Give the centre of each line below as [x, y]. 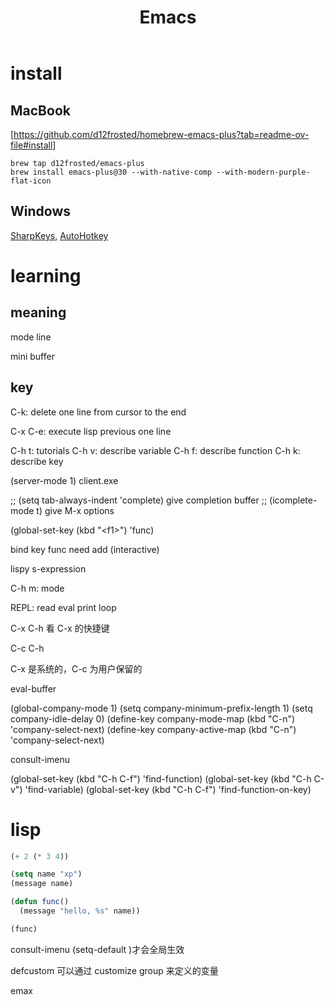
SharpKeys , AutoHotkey [59, 235]
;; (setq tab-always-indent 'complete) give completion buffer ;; [139, 500]
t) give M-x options [75, 510]
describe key [37, 461]
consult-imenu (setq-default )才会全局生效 [97, 949]
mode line [31, 337]
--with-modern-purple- [263, 172]
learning [46, 276]
